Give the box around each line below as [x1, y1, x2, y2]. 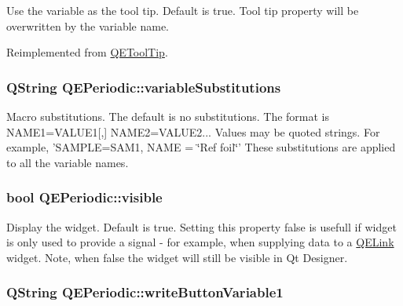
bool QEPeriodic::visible [6, 188, 163, 207]
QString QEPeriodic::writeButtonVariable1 [6, 282, 284, 302]
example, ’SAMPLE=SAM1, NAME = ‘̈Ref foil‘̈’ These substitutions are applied [6, 139, 396, 155]
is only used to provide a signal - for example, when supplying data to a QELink [6, 234, 394, 250]
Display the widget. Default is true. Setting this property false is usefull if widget [6, 218, 397, 235]
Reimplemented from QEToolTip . [6, 44, 168, 60]
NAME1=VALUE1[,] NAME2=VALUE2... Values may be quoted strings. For [6, 123, 380, 140]
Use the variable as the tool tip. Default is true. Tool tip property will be [6, 2, 359, 18]
